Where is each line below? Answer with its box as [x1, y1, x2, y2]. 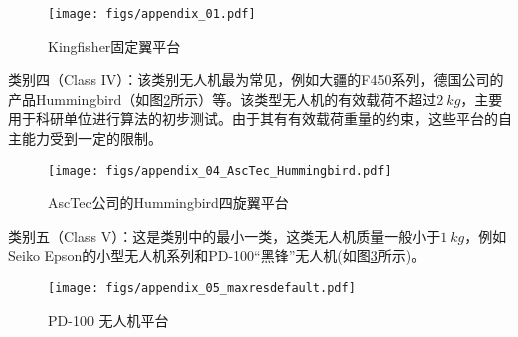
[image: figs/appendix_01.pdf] [48, 7, 256, 21]
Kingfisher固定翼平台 [48, 35, 181, 56]
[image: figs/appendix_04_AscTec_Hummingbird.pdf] [48, 163, 392, 178]
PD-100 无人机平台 [48, 309, 169, 330]
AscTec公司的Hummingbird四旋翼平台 [48, 192, 289, 213]
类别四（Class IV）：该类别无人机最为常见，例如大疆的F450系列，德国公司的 [8, 69, 504, 90]
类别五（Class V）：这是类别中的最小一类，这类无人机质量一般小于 [8, 225, 441, 246]
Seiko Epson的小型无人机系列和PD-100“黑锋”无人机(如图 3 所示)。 [8, 245, 426, 266]
